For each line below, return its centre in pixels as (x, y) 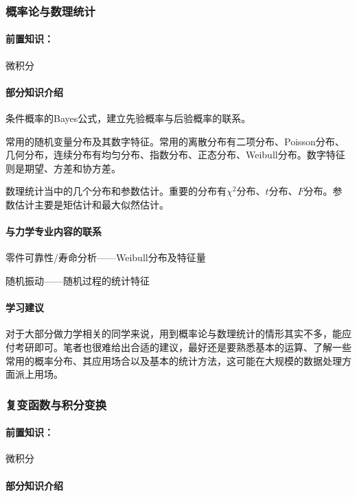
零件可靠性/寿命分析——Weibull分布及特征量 (106, 257)
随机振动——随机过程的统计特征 (78, 280)
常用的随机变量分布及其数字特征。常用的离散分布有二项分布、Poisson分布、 (175, 141)
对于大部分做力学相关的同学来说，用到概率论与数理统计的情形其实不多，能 (174, 334)
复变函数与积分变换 (56, 404)
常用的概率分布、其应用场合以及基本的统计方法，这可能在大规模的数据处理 (174, 360)
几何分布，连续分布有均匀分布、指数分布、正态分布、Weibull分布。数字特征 (175, 155)
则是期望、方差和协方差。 (63, 168)
